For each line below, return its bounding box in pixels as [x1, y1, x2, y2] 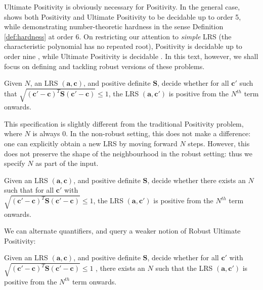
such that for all [4, 185, 54, 195]
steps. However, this [188, 138, 250, 149]
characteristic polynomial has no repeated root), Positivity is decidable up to [4, 41, 242, 51]
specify [4, 158, 25, 168]
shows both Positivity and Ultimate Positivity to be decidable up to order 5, [4, 11, 241, 22]
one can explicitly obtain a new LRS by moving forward [4, 138, 178, 149]
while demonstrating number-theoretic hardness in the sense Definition [4, 21, 224, 32]
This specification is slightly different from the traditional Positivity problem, [4, 118, 244, 129]
